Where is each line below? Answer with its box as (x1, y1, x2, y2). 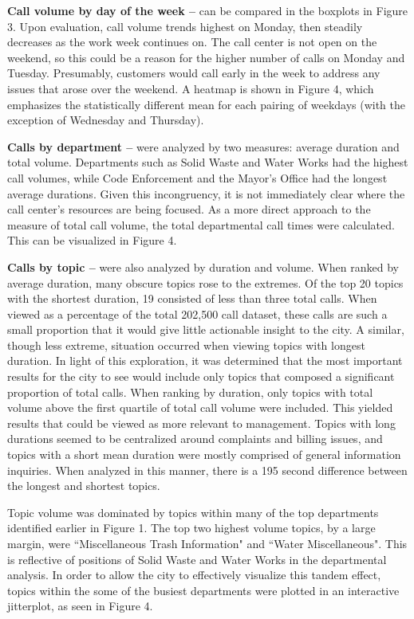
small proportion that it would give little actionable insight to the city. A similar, (7, 321, 404, 338)
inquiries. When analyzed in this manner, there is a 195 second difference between (7, 461, 408, 478)
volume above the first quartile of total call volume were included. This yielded (7, 399, 393, 416)
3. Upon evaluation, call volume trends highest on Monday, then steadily (7, 18, 363, 34)
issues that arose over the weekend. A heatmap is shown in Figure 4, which (7, 80, 374, 96)
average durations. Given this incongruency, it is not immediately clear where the (7, 185, 405, 202)
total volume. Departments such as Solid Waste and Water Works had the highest (7, 154, 408, 170)
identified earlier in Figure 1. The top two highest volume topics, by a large (7, 519, 376, 536)
